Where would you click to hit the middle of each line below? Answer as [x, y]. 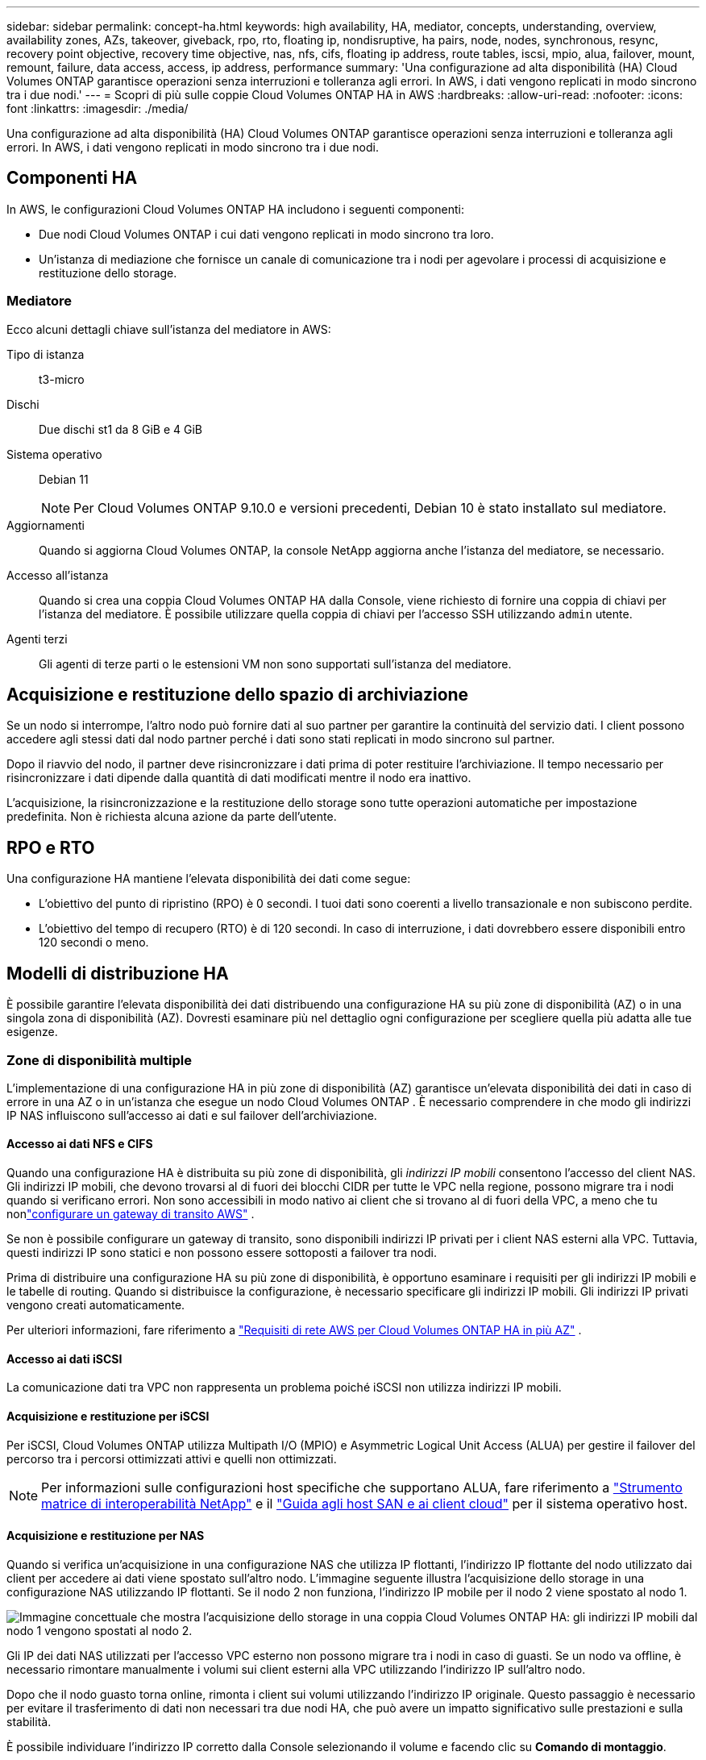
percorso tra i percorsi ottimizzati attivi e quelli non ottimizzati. [172, 1458]
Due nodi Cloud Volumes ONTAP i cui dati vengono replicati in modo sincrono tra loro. [266, 234]
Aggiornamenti [46, 525]
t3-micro [62, 379]
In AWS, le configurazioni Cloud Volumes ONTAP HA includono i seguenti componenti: [235, 209]
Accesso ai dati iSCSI [64, 1358]
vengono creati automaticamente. [96, 1305]
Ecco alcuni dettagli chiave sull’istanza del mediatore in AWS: [169, 329]
